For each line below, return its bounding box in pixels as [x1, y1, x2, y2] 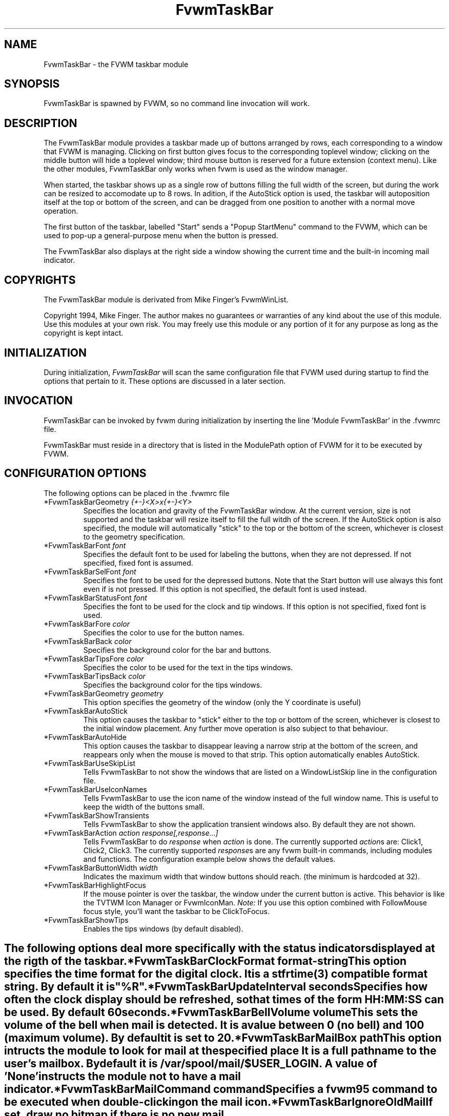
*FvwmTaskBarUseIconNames [44, 784, 147, 794]
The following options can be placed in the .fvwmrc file [44, 488, 230, 498]
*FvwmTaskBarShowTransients [44, 811, 149, 820]
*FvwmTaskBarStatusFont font [44, 593, 147, 602]
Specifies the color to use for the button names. [83, 628, 244, 637]
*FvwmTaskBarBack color [44, 636, 132, 646]
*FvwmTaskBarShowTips [44, 915, 129, 924]
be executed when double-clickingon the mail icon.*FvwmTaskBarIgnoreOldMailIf [4, 1096, 433, 1109]
